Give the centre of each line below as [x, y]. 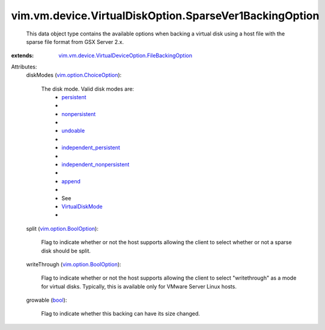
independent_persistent [91, 148]
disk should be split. [66, 251]
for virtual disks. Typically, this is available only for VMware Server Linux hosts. [139, 286]
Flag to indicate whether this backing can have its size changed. [121, 314]
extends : [23, 56]
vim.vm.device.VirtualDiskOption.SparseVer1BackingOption [165, 16]
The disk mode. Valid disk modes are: [88, 89]
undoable [73, 131]
